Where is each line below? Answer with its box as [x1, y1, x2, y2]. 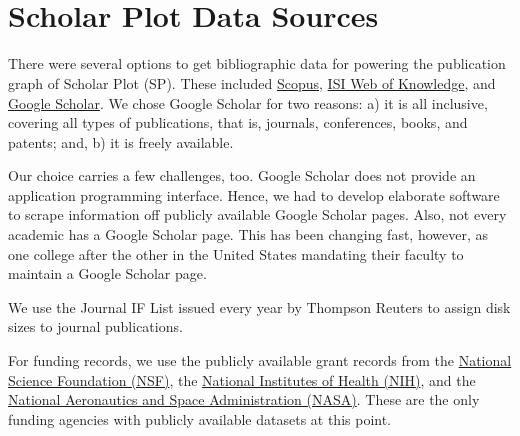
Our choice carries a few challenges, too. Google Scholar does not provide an [8, 165, 476, 186]
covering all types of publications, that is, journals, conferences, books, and [8, 112, 468, 133]
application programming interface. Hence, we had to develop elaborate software [8, 184, 500, 205]
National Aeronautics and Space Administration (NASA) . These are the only [8, 389, 480, 410]
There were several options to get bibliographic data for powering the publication [8, 53, 506, 74]
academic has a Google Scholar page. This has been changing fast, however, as [8, 224, 489, 245]
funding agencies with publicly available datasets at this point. [8, 408, 392, 429]
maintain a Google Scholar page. [8, 263, 207, 284]
